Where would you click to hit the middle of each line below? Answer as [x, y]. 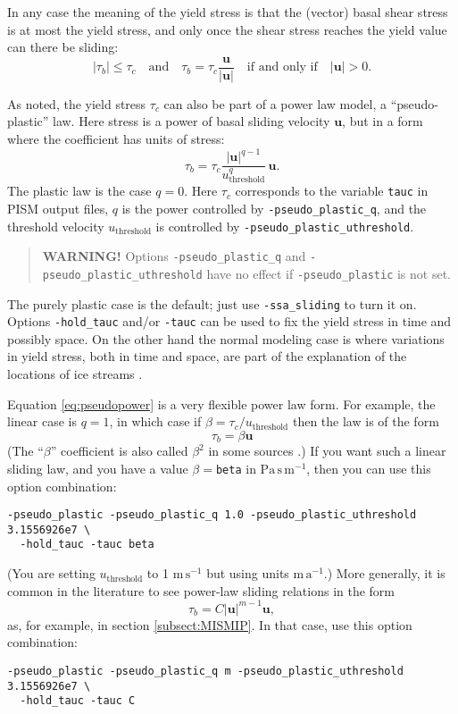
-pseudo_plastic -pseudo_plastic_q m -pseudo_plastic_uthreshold [205, 671]
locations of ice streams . [75, 374]
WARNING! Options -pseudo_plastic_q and [174, 256]
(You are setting [51, 573]
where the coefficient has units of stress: [116, 139]
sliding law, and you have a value [98, 468]
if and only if [282, 67]
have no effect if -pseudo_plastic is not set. [329, 273]
